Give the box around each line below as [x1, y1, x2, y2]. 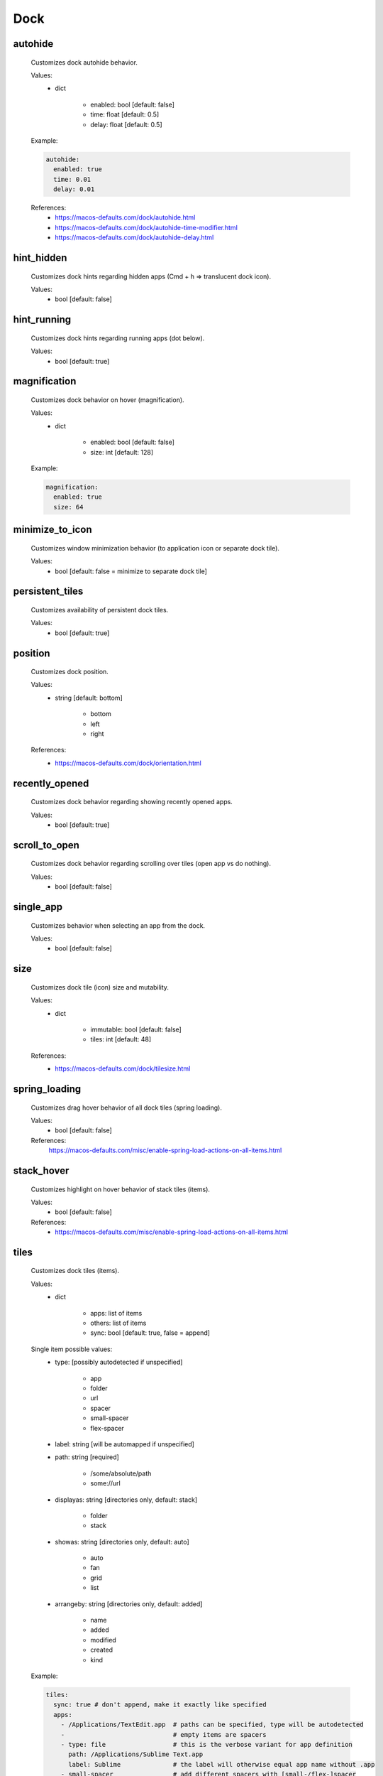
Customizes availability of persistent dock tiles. [30, 605, 169, 614]
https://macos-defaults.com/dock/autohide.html [55, 213, 196, 222]
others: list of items [90, 1319, 147, 1328]
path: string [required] [55, 1453, 120, 1461]
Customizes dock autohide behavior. [30, 58, 138, 67]
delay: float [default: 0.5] [90, 120, 162, 129]
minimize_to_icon [13, 524, 92, 536]
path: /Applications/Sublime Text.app [68, 1750, 204, 1758]
